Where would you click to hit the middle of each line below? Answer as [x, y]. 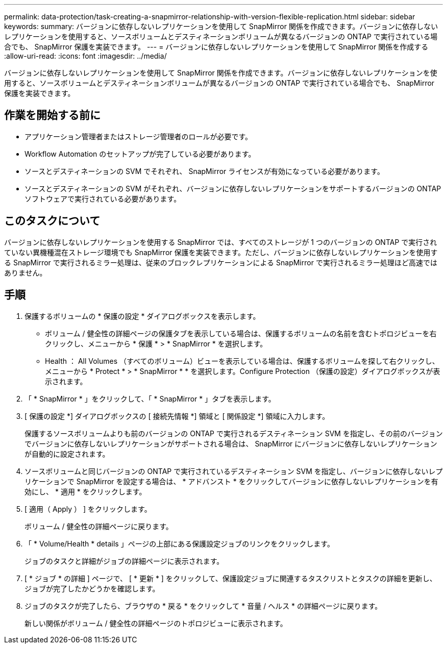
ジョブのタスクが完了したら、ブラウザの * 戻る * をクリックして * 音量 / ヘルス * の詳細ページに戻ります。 [203, 606]
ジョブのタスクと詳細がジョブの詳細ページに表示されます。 [124, 561]
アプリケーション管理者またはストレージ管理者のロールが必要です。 [139, 136]
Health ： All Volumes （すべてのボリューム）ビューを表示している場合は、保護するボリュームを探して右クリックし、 [242, 361]
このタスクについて [52, 221]
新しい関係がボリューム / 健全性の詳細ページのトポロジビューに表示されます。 [156, 623]
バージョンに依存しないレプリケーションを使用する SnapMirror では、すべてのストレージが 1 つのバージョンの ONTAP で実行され [221, 242]
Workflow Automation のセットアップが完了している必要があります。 [140, 154]
